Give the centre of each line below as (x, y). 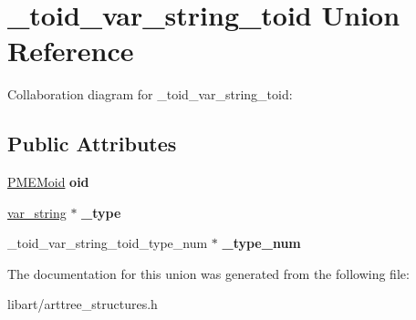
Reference (71, 51)
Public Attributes (92, 144)
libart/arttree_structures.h (83, 304)
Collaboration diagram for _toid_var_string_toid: (150, 94)
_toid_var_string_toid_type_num (108, 243)
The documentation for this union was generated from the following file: (208, 273)
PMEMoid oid (48, 182)
